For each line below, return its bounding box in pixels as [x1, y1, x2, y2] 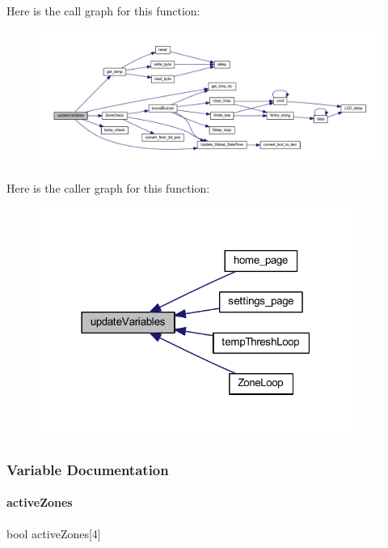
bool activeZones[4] [6, 525, 101, 542]
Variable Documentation [6, 459, 169, 479]
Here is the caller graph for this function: [6, 179, 210, 196]
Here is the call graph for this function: [6, 2, 200, 19]
